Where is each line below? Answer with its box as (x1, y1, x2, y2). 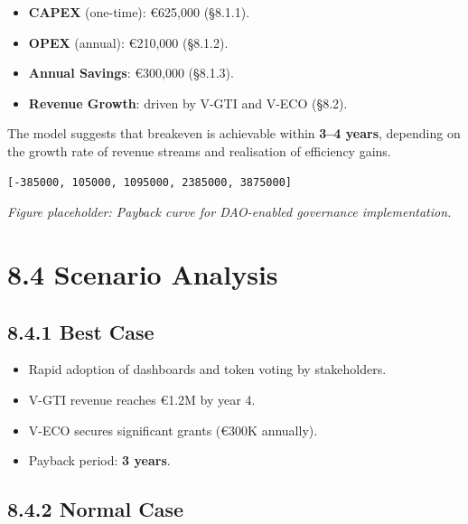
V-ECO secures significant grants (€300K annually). (28, 420, 318, 439)
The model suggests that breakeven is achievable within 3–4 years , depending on (7, 124, 461, 143)
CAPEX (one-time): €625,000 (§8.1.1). (28, 3, 250, 21)
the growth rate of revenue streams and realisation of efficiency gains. (7, 141, 391, 160)
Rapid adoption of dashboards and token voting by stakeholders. (28, 360, 387, 379)
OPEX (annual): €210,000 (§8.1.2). (28, 33, 229, 51)
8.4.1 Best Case (7, 317, 154, 345)
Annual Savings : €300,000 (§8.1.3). (28, 63, 234, 82)
